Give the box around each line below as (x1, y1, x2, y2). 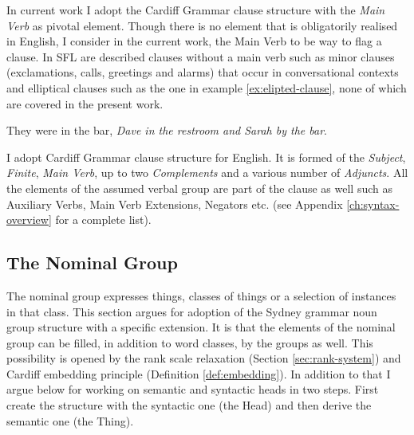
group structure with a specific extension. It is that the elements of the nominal (6, 319, 396, 335)
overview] (6, 211, 52, 228)
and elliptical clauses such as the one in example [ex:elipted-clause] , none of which (6, 79, 407, 96)
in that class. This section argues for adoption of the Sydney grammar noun (6, 303, 377, 319)
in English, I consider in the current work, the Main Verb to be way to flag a (6, 33, 382, 49)
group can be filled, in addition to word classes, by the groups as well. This (6, 334, 373, 351)
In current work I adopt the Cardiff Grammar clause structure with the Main (6, 2, 385, 18)
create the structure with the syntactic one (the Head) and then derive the (6, 397, 372, 413)
